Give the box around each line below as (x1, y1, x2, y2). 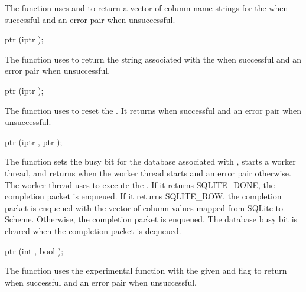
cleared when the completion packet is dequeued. (5, 224, 181, 237)
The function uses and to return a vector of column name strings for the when (5, 2, 288, 14)
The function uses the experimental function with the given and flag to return (5, 264, 287, 277)
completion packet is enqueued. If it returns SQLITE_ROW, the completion (5, 190, 282, 202)
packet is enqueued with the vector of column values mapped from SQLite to (5, 201, 283, 214)
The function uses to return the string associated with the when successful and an (5, 53, 301, 65)
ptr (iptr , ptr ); (5, 135, 63, 147)
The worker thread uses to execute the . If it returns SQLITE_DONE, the (5, 178, 275, 191)
